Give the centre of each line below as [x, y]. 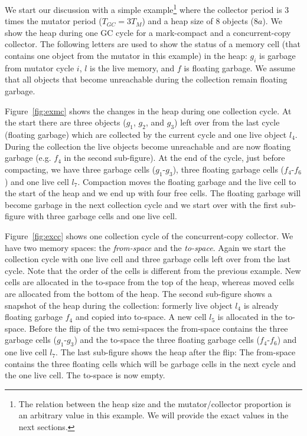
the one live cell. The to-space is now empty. [85, 375]
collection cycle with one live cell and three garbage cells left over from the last [148, 259]
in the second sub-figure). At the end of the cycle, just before [174, 158]
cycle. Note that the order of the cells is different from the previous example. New [153, 270]
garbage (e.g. [28, 158]
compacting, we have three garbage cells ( [80, 169]
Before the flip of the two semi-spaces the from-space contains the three [159, 328]
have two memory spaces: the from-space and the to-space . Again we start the [145, 247]
